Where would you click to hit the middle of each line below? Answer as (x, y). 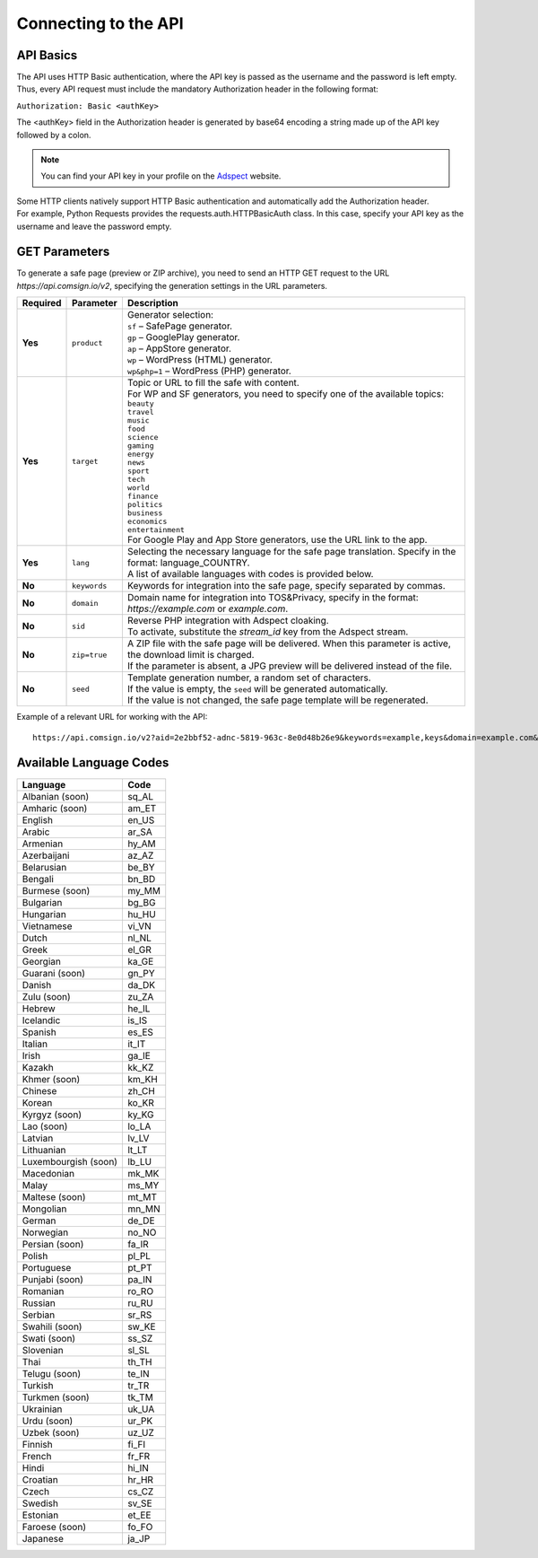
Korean (37, 1102)
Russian (39, 1303)
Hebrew (39, 1008)
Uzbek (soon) (51, 1432)
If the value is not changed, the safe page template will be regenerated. (278, 700)
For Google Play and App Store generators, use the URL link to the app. (277, 540)
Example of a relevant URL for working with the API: (112, 717)
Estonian (40, 1515)
